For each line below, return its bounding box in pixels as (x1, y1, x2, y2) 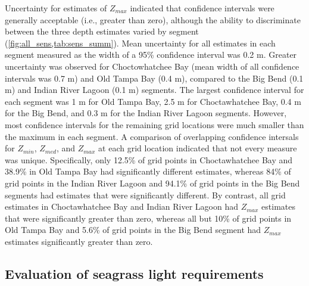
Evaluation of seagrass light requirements (5, 264, 264, 282)
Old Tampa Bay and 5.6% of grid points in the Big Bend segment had (5, 223, 261, 236)
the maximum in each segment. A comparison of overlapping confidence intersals (5, 130, 299, 142)
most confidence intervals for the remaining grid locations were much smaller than (5, 118, 304, 130)
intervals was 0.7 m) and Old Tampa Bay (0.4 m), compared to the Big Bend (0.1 (5, 71, 304, 84)
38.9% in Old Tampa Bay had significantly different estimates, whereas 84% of (5, 165, 291, 178)
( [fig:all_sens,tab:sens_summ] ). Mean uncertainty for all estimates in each (5, 36, 276, 49)
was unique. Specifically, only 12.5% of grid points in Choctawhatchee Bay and (5, 153, 293, 166)
